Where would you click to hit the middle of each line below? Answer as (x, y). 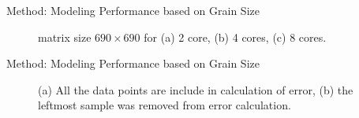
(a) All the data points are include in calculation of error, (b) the (196, 89)
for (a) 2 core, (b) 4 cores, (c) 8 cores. (235, 37)
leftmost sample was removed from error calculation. (165, 105)
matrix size (65, 37)
